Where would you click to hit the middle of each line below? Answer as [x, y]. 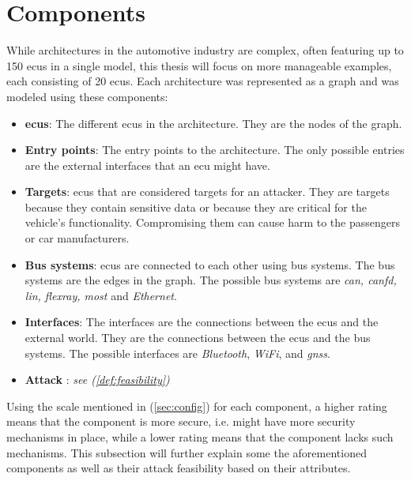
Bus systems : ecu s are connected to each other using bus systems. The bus [210, 264]
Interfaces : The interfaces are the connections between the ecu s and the [202, 322]
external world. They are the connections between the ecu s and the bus [198, 338]
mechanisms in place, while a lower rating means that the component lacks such [200, 437]
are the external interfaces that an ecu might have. [147, 165]
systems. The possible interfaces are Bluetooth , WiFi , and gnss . [177, 353]
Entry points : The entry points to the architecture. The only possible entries [215, 150]
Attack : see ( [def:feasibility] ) [97, 380]
